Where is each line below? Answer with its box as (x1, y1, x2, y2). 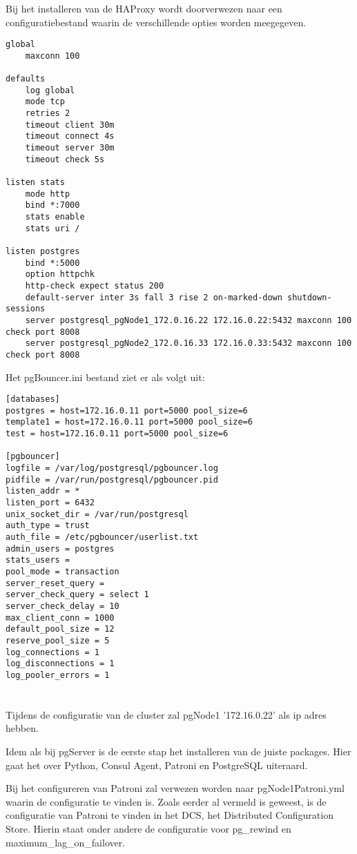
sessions (6, 304, 46, 314)
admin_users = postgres (6, 543, 115, 554)
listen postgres (6, 246, 80, 256)
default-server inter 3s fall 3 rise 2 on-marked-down (25, 292, 282, 302)
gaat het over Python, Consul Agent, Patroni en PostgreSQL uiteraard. (6, 757, 308, 772)
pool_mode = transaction (6, 567, 119, 576)
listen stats (6, 177, 65, 188)
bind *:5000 (25, 258, 80, 268)
